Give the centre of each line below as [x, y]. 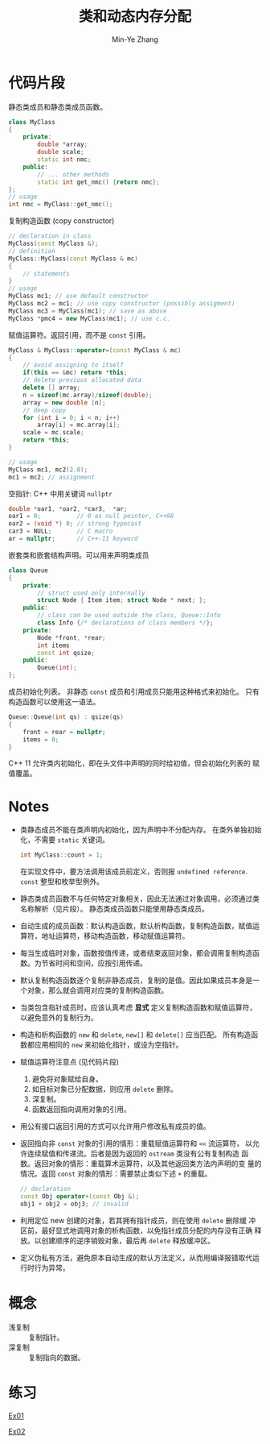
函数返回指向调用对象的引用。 [81, 1110]
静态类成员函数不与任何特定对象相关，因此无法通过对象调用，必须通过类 [139, 898]
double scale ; [61, 152]
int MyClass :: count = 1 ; [61, 855]
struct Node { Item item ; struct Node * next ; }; [122, 600]
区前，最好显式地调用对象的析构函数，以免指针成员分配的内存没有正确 [136, 1230]
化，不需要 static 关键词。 [65, 840]
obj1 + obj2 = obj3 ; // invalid [74, 1204]
